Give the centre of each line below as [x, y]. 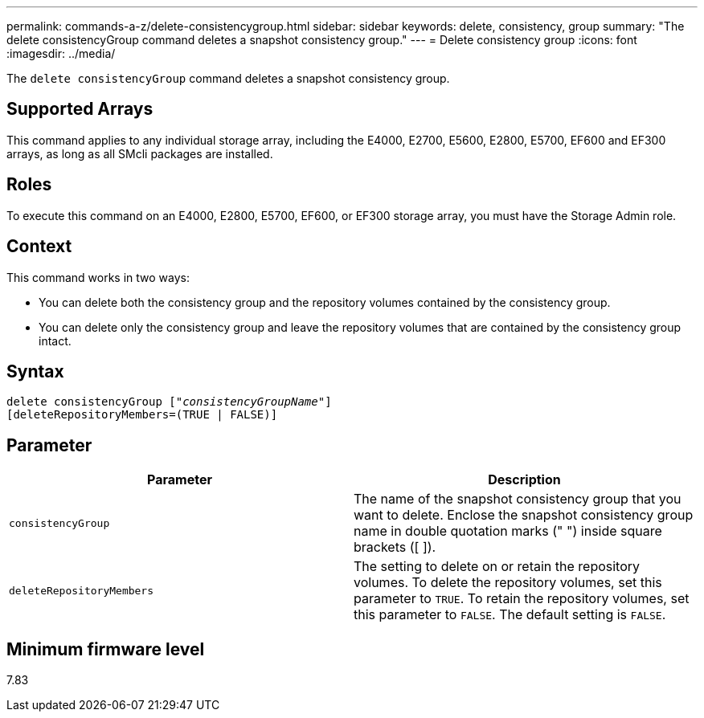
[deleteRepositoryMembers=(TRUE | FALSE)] [142, 415]
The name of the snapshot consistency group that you [518, 499]
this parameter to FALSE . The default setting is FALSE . [510, 615]
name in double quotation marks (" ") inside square [508, 531]
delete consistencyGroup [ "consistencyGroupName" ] [169, 402]
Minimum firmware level [106, 649]
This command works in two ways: [98, 277]
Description [524, 480]
